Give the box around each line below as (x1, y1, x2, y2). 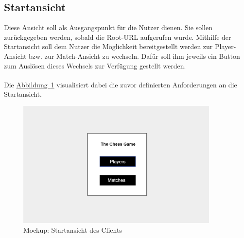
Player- (215, 41, 236, 51)
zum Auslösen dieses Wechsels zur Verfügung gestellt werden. (4, 60, 186, 70)
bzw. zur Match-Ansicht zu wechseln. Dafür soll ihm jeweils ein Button (29, 51, 240, 61)
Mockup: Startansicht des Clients (23, 225, 122, 235)
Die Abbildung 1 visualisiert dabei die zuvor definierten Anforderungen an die (4, 79, 237, 89)
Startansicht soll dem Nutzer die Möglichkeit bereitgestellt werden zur (4, 41, 213, 51)
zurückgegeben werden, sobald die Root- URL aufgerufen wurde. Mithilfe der (4, 32, 231, 42)
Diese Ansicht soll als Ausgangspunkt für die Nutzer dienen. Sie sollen (4, 22, 212, 33)
